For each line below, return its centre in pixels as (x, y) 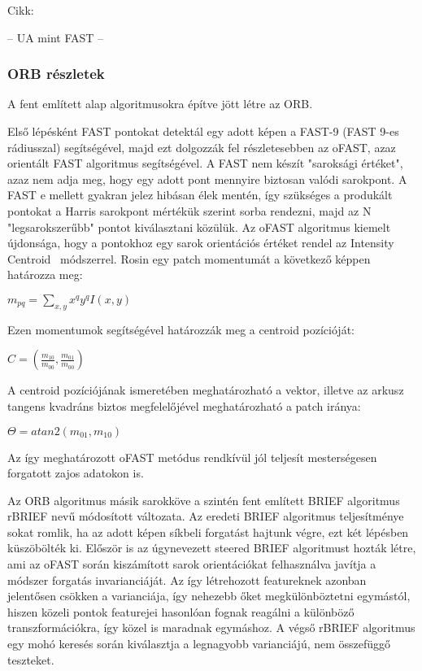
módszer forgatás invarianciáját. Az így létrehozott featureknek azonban (187, 579)
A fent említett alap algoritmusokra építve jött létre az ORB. (160, 104)
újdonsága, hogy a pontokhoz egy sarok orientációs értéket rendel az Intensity (201, 243)
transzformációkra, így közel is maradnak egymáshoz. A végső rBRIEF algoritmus (211, 627)
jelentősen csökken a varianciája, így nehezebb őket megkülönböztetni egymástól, (209, 596)
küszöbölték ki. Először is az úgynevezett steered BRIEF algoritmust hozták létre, (212, 548)
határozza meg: (45, 274)
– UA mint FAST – (56, 37)
